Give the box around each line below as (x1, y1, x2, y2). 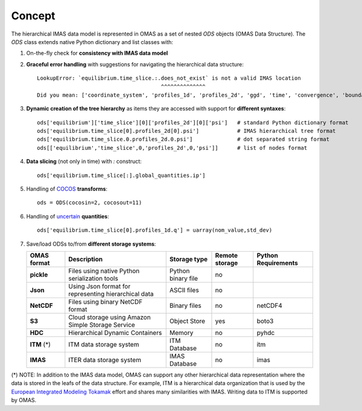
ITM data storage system (68, 340, 139, 348)
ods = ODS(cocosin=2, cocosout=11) (37, 199, 142, 206)
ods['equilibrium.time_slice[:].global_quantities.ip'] (37, 172, 206, 179)
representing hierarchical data (68, 290, 154, 298)
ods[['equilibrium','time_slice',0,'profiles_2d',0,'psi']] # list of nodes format (37, 144, 308, 151)
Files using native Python (68, 266, 140, 275)
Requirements (256, 258, 298, 267)
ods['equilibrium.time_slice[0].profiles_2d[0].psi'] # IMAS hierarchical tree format (37, 127, 336, 135)
